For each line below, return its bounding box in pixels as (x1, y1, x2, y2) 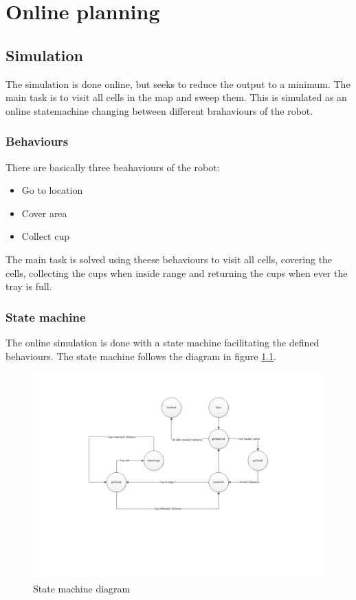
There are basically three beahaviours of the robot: (5, 159, 220, 174)
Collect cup (21, 229, 70, 243)
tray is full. (5, 279, 52, 293)
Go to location (21, 183, 83, 197)
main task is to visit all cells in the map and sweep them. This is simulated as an (5, 90, 347, 104)
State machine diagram (33, 581, 131, 595)
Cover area (21, 205, 67, 220)
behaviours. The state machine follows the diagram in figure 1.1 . (5, 348, 276, 363)
